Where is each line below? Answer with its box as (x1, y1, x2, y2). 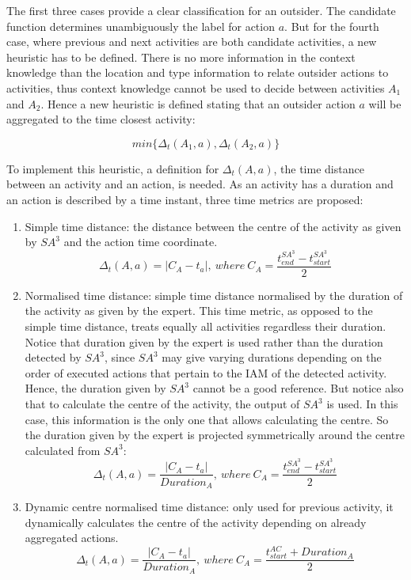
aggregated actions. (25, 529, 119, 546)
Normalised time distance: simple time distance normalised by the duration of (25, 286, 403, 303)
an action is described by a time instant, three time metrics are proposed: (6, 191, 363, 207)
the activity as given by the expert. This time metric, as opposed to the (25, 302, 373, 319)
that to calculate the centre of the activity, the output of (25, 396, 300, 411)
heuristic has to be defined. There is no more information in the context (6, 48, 356, 65)
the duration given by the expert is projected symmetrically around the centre (25, 426, 405, 443)
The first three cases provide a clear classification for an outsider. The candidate (6, 2, 396, 18)
